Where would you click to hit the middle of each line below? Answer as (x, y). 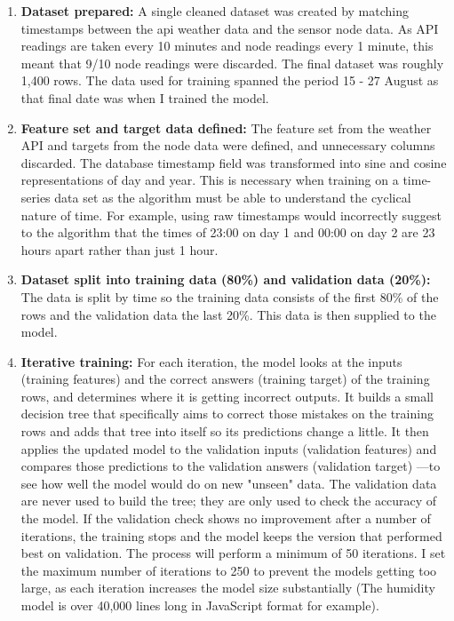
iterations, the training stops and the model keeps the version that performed (231, 535)
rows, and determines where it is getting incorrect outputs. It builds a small (227, 396)
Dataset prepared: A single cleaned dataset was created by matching (215, 11)
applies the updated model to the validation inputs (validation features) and (229, 448)
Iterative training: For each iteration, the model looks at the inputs (211, 361)
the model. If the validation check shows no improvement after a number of (226, 518)
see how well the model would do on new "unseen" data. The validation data (229, 483)
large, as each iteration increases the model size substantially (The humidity (228, 588)
